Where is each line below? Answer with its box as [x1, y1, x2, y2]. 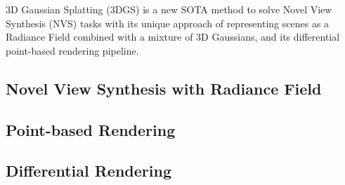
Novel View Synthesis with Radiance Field [6, 77, 322, 99]
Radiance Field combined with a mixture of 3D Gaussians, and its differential [6, 29, 340, 44]
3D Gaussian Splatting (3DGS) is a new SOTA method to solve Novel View [6, 2, 332, 16]
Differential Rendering [6, 160, 171, 181]
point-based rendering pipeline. [6, 43, 139, 57]
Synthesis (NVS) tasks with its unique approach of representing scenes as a [6, 15, 330, 30]
